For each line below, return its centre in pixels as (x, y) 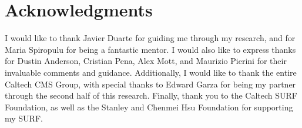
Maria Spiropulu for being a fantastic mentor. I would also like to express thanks (150, 49)
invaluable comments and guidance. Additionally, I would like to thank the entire (151, 72)
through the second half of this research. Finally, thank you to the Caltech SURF (151, 95)
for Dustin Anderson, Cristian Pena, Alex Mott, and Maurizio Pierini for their (146, 61)
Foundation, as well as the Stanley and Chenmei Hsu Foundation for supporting (149, 107)
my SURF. (24, 118)
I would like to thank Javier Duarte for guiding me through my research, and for (150, 38)
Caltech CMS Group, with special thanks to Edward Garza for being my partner (150, 84)
